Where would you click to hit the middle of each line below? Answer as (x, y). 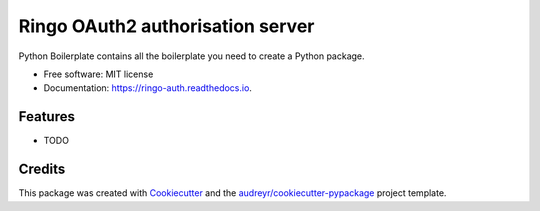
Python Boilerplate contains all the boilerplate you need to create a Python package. (191, 56)
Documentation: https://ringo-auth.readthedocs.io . (147, 88)
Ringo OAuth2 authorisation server (166, 26)
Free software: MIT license (98, 74)
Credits (42, 169)
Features (46, 116)
